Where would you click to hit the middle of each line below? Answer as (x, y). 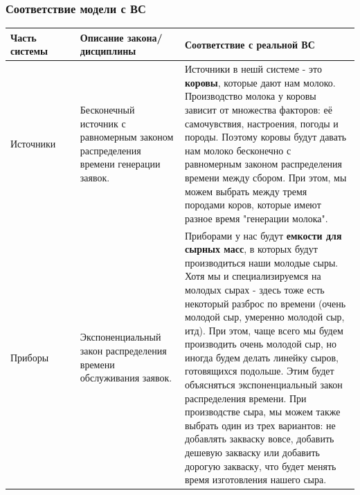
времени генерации (120, 164)
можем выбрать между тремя (246, 191)
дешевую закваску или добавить (252, 452)
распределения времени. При (245, 398)
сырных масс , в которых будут (251, 249)
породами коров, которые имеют (253, 205)
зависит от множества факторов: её (259, 109)
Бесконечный (107, 109)
